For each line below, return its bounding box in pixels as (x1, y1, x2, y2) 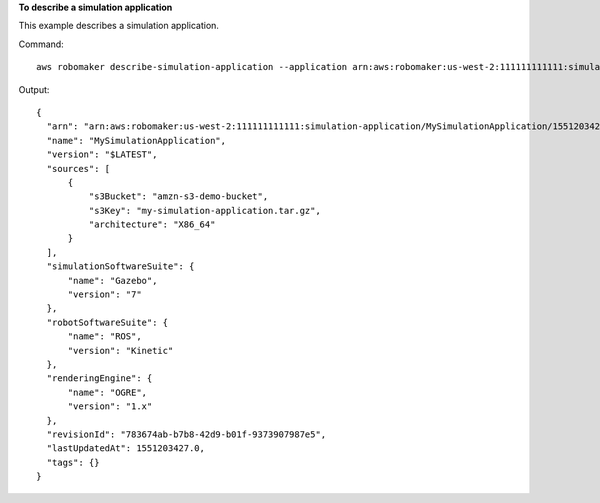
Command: (18, 38, 64, 50)
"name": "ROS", (67, 331, 142, 342)
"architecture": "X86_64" (88, 219, 216, 230)
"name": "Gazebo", (67, 275, 158, 286)
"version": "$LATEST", (46, 149, 158, 160)
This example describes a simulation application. (18, 20, 220, 32)
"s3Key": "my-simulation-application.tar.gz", (88, 205, 322, 216)
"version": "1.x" (67, 401, 153, 412)
